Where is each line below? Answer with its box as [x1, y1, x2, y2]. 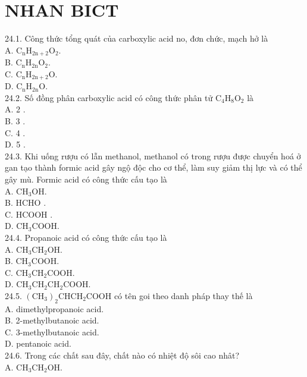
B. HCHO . [5, 196, 46, 209]
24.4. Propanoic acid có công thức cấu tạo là [5, 231, 167, 243]
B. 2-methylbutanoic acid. [5, 314, 99, 326]
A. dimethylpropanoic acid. [5, 302, 104, 315]
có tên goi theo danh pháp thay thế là [114, 289, 253, 301]
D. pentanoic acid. [5, 337, 71, 350]
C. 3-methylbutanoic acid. [5, 325, 99, 338]
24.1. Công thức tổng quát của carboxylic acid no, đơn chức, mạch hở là [5, 32, 268, 45]
